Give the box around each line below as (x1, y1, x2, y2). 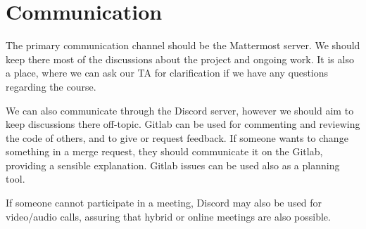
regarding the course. (6, 79, 96, 93)
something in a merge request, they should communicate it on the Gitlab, (6, 144, 323, 159)
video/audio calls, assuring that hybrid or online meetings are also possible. (6, 209, 331, 223)
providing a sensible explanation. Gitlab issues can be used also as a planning (6, 157, 340, 172)
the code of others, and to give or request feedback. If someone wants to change (6, 130, 348, 145)
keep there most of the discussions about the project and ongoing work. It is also (6, 51, 354, 66)
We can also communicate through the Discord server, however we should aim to (6, 103, 354, 117)
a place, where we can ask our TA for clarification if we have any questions (6, 65, 329, 80)
